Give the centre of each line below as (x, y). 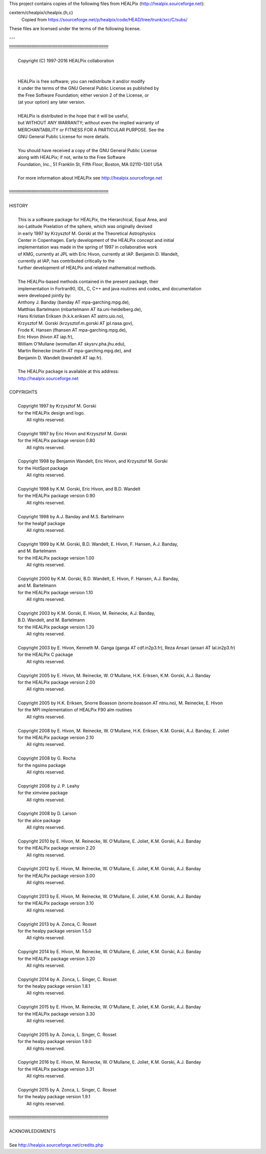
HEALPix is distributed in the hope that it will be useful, (73, 115)
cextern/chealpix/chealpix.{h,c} (41, 13)
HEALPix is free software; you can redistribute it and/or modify (82, 81)
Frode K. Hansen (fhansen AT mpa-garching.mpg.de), (73, 330)
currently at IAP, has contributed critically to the (66, 261)
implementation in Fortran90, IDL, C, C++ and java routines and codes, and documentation (110, 288)
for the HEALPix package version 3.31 (56, 1069)
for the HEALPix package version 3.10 (56, 903)
